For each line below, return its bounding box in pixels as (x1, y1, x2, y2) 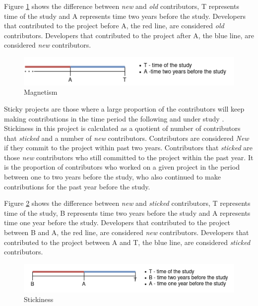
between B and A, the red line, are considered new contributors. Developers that (4, 227, 249, 238)
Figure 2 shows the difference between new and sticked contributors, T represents (4, 198, 251, 208)
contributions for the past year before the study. (4, 181, 150, 191)
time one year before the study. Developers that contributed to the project (4, 217, 230, 228)
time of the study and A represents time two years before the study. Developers (4, 10, 246, 21)
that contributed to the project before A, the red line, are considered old (4, 20, 224, 31)
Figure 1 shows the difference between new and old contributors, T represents (4, 1, 239, 11)
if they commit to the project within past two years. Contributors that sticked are (4, 142, 253, 153)
